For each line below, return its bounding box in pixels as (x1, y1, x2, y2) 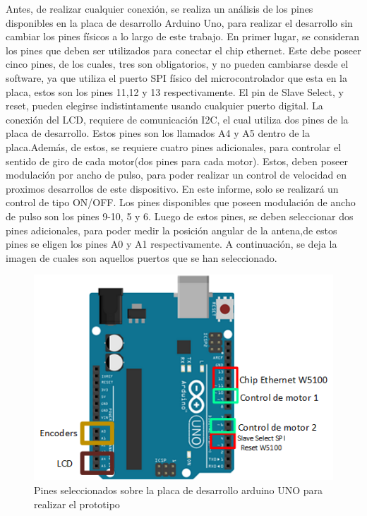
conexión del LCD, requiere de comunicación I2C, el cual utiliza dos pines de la (6, 112, 349, 126)
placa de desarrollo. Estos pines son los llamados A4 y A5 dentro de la (6, 126, 310, 140)
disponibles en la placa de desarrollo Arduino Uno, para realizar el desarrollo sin (6, 15, 353, 30)
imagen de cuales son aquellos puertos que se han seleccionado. (6, 250, 277, 265)
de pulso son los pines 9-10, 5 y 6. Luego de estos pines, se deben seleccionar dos (6, 208, 354, 223)
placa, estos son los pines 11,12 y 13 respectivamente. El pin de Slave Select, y (6, 84, 344, 99)
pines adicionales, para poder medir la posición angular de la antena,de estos (6, 222, 337, 237)
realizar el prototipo (34, 496, 120, 511)
